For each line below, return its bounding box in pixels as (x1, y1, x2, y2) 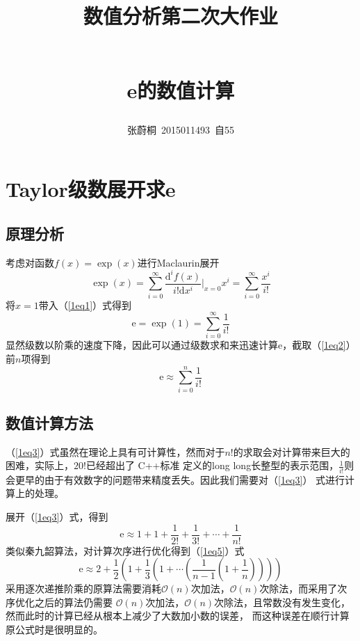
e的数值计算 (126, 75, 235, 104)
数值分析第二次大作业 (83, 1, 278, 30)
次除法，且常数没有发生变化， (214, 594, 351, 609)
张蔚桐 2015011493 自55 (127, 122, 234, 136)
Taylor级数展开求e (6, 175, 176, 203)
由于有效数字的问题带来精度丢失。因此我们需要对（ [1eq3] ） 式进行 (44, 472, 345, 486)
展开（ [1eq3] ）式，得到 (6, 509, 108, 523)
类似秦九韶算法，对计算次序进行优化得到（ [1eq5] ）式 (6, 543, 245, 557)
